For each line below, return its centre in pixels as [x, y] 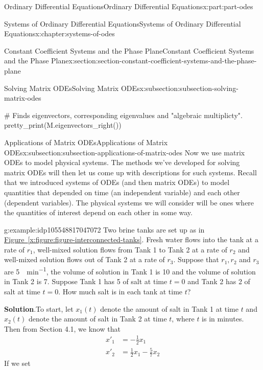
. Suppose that [196, 259]
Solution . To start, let [39, 308]
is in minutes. [223, 319]
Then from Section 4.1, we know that [62, 328]
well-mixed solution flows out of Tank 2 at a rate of [85, 259]
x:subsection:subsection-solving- [189, 88]
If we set [17, 363]
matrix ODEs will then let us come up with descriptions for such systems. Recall [130, 172]
